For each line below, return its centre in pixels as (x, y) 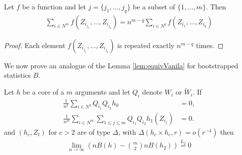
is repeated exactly (146, 45)
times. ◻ (210, 45)
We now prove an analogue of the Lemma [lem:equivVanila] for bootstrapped (121, 65)
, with (127, 131)
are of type (94, 131)
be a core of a (43, 92)
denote (152, 92)
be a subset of (154, 6)
